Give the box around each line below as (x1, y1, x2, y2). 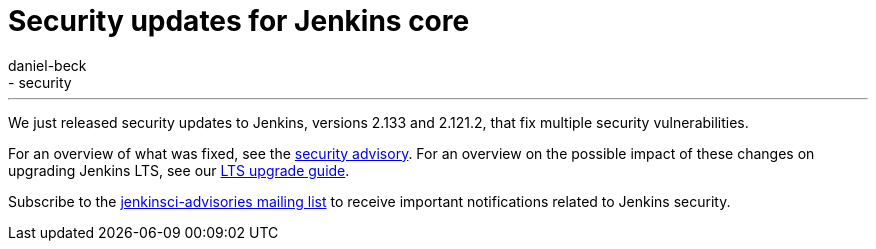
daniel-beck (8, 56, 87, 74)
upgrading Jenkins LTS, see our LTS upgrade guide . (8, 161, 350, 179)
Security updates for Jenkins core (8, 4, 470, 38)
